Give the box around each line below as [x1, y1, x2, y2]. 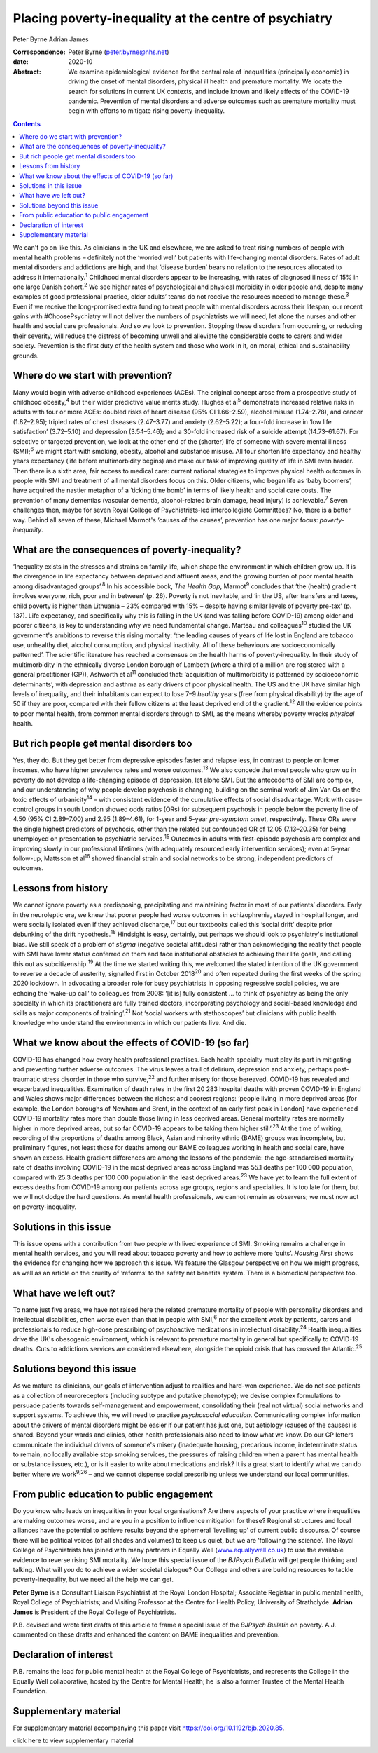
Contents [13, 119, 41, 128]
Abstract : [13, 67, 41, 76]
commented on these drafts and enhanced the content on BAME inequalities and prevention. [13, 1630, 280, 1639]
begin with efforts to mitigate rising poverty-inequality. [68, 107, 225, 115]
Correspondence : [13, 48, 66, 56]
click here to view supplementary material [13, 1736, 134, 1745]
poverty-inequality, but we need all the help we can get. [13, 1575, 174, 1584]
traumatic [13, 1075, 41, 1083]
